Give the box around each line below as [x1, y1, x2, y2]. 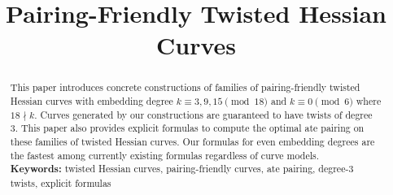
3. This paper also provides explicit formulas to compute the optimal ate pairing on [10, 121, 365, 135]
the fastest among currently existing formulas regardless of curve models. [10, 148, 319, 162]
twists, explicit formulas [10, 175, 111, 189]
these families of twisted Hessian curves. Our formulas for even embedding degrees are [10, 134, 375, 148]
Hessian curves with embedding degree [10, 94, 173, 108]
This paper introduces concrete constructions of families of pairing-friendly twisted [10, 80, 360, 94]
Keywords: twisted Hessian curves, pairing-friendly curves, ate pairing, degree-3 [10, 162, 354, 176]
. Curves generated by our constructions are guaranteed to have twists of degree [34, 107, 373, 121]
